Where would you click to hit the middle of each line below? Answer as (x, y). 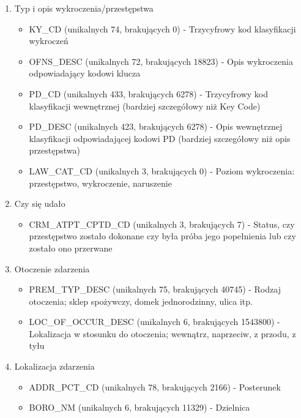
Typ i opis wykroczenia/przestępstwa (84, 8)
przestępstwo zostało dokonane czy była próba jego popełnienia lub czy (162, 236)
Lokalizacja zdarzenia (54, 366)
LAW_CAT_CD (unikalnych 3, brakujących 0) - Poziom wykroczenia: (162, 170)
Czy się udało (40, 203)
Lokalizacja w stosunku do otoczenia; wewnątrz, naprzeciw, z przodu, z (162, 333)
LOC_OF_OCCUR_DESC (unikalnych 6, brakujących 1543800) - (154, 322)
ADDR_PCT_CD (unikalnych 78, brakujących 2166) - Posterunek (155, 386)
